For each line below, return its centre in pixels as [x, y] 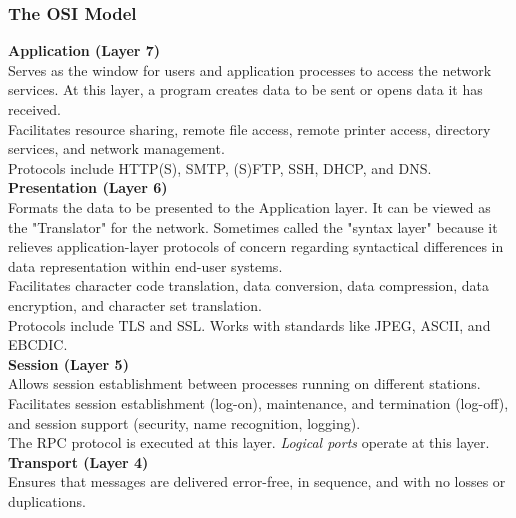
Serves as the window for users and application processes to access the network [250, 69]
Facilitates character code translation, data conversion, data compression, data [249, 285]
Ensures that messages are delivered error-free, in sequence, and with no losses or [257, 481]
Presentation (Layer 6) [88, 187]
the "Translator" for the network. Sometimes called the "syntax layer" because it [253, 226]
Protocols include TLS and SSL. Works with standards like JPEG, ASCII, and [249, 324]
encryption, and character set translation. [135, 304]
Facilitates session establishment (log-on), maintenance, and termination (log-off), [258, 402]
